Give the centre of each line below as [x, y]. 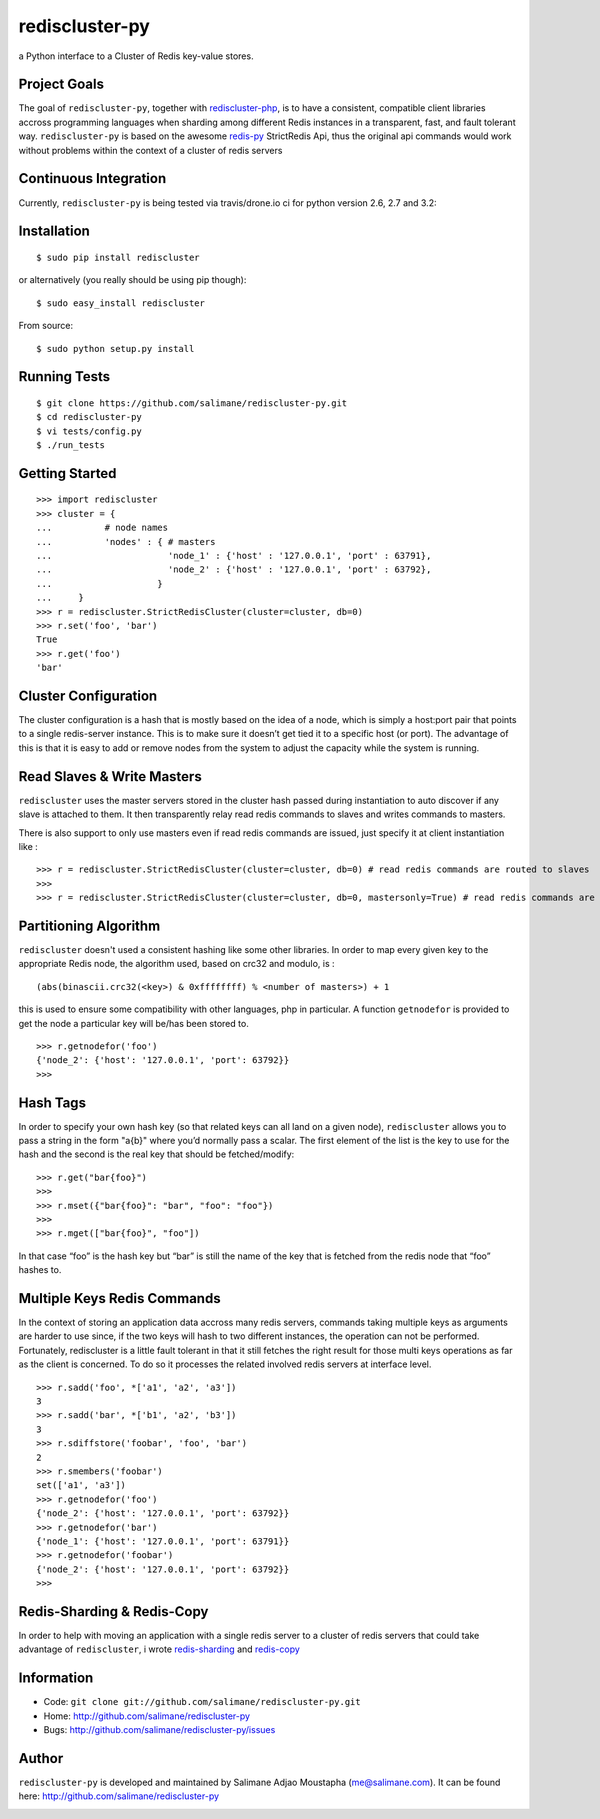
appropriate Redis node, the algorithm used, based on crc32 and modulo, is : [176, 964]
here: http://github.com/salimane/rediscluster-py [119, 1796]
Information [56, 1678]
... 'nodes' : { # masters [126, 541]
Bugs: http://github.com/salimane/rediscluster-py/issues [159, 1730]
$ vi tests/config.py [89, 431]
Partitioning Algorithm [89, 925]
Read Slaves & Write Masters [110, 776]
